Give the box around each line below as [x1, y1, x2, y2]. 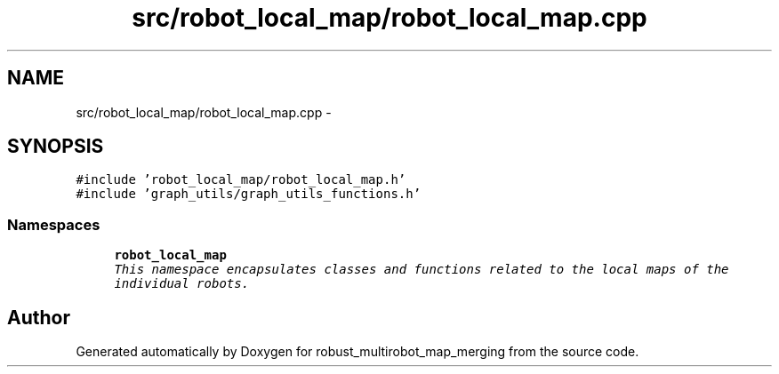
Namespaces [7, 215, 100, 234]
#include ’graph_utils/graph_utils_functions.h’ [76, 187, 422, 202]
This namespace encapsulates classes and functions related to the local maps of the [114, 262, 729, 277]
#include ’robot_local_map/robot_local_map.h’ [76, 172, 406, 187]
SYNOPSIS [7, 135, 104, 158]
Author [7, 306, 70, 329]
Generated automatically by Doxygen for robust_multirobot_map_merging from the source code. [76, 344, 639, 360]
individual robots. [114, 276, 250, 291]
